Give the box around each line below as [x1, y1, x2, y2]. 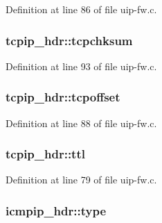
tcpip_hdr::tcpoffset [6, 88, 120, 106]
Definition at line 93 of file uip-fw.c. [6, 58, 157, 73]
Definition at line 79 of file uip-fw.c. [6, 172, 157, 187]
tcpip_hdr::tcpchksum [6, 31, 133, 49]
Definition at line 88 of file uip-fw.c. [6, 115, 157, 130]
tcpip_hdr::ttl [6, 145, 85, 163]
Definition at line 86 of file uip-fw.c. [6, 2, 157, 16]
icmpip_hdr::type [6, 201, 107, 219]
